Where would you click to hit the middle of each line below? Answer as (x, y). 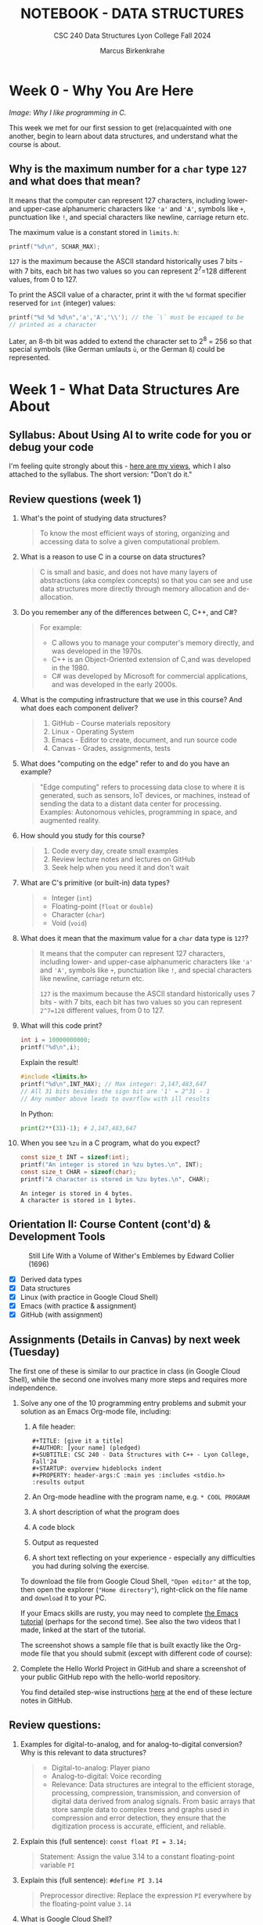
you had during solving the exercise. (90, 1566)
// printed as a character (53, 324)
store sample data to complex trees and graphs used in (140, 1809)
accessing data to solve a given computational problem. (130, 542)
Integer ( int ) (72, 898)
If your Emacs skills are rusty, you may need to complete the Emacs (129, 1613)
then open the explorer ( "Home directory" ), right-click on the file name (134, 1589)
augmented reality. (70, 821)
